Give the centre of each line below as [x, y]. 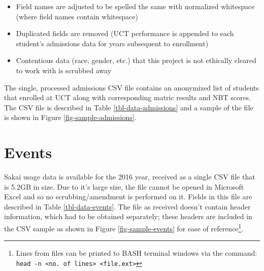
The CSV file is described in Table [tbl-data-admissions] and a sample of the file [129, 107]
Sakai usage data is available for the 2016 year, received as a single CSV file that [130, 177]
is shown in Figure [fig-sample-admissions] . [70, 117]
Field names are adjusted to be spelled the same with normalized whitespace [135, 6]
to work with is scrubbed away [64, 70]
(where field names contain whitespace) [77, 16]
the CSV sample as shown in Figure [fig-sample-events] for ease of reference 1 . [124, 228]
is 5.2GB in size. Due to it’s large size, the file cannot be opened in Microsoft [124, 186]
